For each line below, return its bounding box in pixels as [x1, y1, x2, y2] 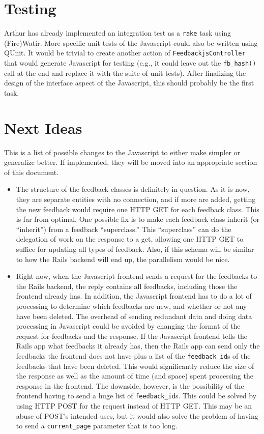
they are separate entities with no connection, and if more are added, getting [16, 193, 256, 204]
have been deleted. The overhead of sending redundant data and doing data [16, 310, 252, 321]
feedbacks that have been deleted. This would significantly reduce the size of [16, 360, 254, 371]
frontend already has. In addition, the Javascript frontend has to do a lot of [16, 291, 252, 301]
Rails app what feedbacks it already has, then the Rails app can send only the [16, 340, 260, 351]
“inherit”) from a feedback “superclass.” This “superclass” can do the [16, 223, 231, 234]
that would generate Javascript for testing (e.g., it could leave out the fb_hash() [4, 57, 256, 68]
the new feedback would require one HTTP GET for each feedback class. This [16, 204, 259, 214]
